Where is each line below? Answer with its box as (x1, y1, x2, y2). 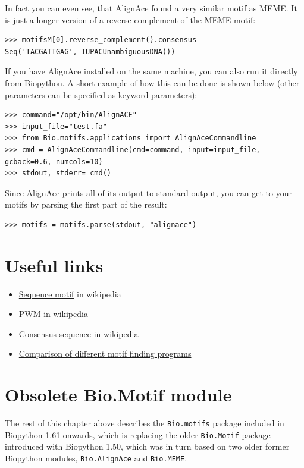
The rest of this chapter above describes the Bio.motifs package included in (5, 417, 284, 429)
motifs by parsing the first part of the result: (5, 198, 167, 211)
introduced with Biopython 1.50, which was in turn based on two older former (5, 440, 290, 453)
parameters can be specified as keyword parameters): (5, 88, 198, 100)
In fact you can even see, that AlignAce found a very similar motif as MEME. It (5, 2, 297, 14)
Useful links (5, 253, 104, 277)
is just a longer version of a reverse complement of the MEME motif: (5, 13, 256, 26)
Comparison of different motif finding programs (18, 347, 192, 360)
